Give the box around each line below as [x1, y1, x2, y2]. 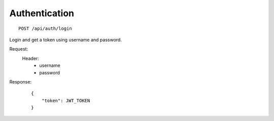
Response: [9, 78, 32, 85]
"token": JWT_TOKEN [41, 98, 90, 103]
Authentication [9, 8, 75, 19]
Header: [22, 55, 39, 61]
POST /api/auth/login [18, 25, 72, 31]
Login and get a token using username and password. [9, 36, 122, 43]
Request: [9, 46, 28, 52]
